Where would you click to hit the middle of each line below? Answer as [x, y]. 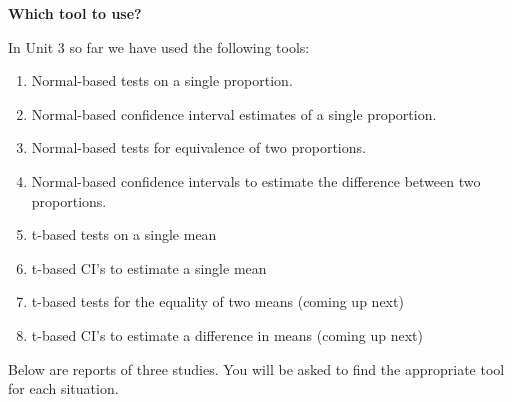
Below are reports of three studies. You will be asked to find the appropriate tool [256, 368]
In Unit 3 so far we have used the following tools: [159, 46]
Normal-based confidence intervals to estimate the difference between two [256, 180]
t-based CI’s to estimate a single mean [149, 267]
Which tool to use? [75, 13]
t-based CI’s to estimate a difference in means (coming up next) [227, 334]
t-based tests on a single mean [124, 234]
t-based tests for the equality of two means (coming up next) [217, 301]
